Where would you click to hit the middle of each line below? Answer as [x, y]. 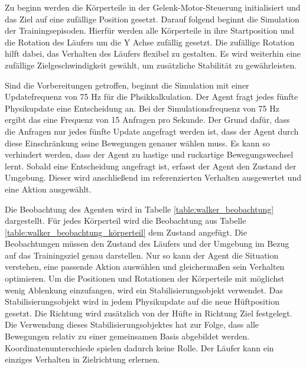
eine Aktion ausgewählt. [48, 189]
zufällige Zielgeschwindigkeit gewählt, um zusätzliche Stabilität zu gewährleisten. [151, 65]
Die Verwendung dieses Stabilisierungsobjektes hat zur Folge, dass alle [132, 324]
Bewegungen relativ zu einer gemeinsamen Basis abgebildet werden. [127, 336]
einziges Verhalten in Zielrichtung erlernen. [82, 359]
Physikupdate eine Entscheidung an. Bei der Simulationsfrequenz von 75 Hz [142, 108]
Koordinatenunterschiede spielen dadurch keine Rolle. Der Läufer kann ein [139, 347]
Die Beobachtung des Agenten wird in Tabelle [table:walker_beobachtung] [139, 209]
